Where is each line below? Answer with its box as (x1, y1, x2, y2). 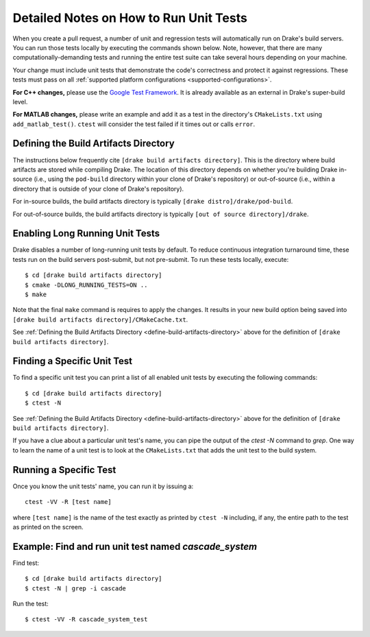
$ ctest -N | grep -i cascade (25, 584, 127, 592)
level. (12, 97, 28, 106)
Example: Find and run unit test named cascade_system (12, 540, 257, 552)
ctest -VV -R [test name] (25, 498, 112, 506)
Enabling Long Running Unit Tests (12, 228, 160, 239)
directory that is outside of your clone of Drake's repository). (12, 184, 184, 193)
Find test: (12, 559, 40, 567)
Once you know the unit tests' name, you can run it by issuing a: (12, 482, 194, 490)
